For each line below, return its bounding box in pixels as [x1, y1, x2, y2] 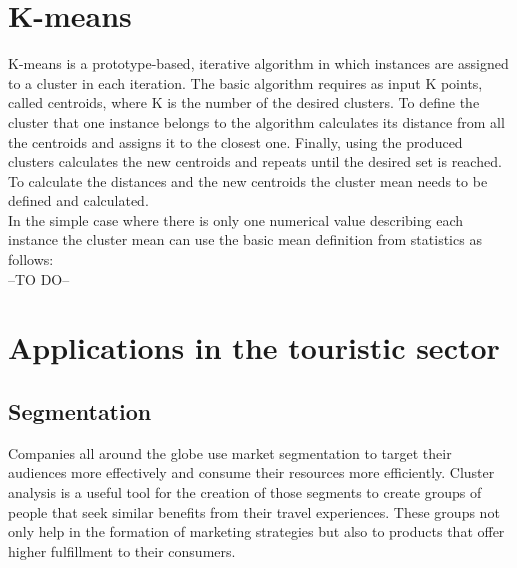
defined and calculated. [8, 190, 149, 211]
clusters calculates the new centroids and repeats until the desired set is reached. [8, 151, 502, 172]
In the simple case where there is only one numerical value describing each [8, 209, 464, 230]
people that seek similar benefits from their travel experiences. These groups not [8, 501, 500, 522]
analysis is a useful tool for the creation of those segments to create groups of [8, 482, 482, 503]
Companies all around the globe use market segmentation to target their [8, 442, 452, 463]
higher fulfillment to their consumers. [8, 540, 236, 561]
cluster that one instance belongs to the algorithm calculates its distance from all [8, 111, 505, 132]
